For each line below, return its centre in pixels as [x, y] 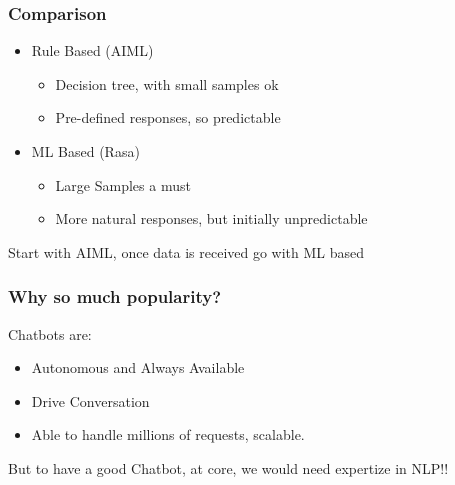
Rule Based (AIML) [92, 50]
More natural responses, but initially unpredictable [211, 218]
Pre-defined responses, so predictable [168, 117]
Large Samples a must [123, 184]
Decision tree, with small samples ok [167, 83]
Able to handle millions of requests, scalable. [168, 434]
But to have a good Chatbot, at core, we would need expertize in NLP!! [228, 467]
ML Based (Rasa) [85, 151]
